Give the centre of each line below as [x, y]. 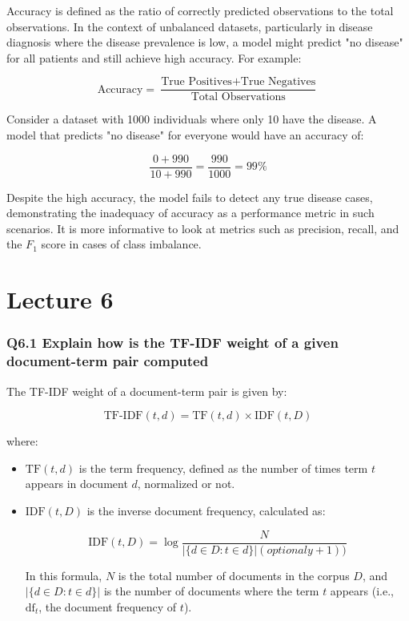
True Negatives [278, 82]
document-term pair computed [108, 361]
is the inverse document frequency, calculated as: [206, 510]
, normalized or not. [186, 484]
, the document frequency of [108, 606]
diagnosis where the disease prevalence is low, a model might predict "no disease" [205, 42]
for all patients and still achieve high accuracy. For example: [154, 57]
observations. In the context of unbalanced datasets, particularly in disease [190, 26]
